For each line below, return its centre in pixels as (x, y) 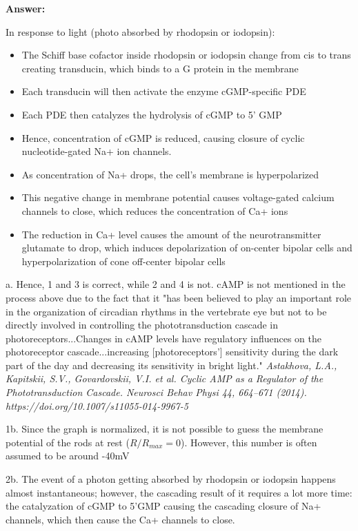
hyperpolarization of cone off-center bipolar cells (123, 261)
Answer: (26, 8)
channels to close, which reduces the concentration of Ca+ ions (155, 210)
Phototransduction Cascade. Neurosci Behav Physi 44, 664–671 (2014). (156, 392)
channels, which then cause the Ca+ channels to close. (120, 519)
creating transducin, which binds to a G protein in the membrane (160, 68)
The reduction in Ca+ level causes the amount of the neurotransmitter (171, 234)
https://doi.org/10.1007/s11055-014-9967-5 (97, 405)
